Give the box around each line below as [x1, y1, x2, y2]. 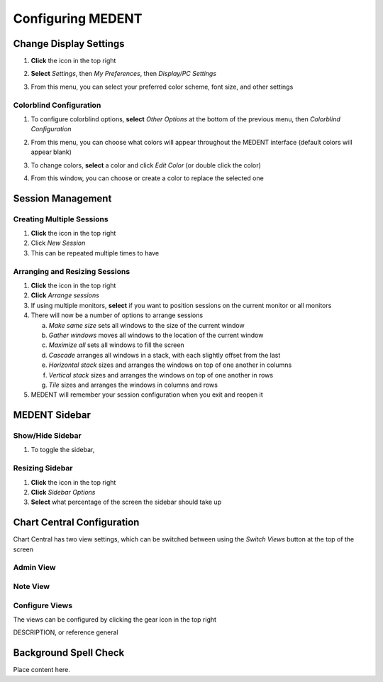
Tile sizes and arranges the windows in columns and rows [48, 380, 218, 389]
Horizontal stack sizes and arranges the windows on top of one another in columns [48, 361, 292, 369]
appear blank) [30, 148, 72, 156]
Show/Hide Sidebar [13, 431, 82, 441]
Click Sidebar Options [30, 488, 96, 496]
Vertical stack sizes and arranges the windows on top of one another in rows [48, 370, 273, 379]
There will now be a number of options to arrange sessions [30, 311, 204, 319]
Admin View [13, 563, 56, 573]
